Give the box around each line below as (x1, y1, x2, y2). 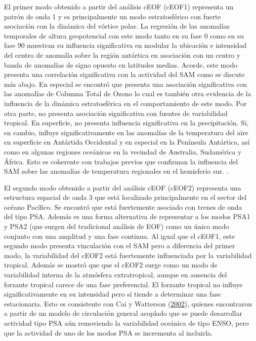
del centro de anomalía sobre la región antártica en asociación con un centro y (4, 49, 241, 60)
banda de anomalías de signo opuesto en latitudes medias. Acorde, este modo (4, 59, 238, 70)
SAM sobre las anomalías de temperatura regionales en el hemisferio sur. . (4, 166, 229, 176)
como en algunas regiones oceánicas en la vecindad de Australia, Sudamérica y (4, 146, 242, 156)
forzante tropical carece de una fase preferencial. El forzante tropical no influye (4, 279, 243, 289)
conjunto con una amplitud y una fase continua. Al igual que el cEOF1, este (4, 230, 235, 241)
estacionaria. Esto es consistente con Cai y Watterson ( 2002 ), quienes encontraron (4, 298, 252, 308)
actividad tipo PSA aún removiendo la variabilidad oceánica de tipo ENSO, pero (4, 318, 249, 328)
